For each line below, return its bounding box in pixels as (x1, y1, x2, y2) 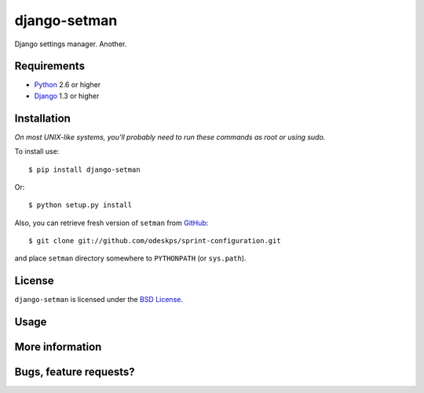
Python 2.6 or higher (34, 80, 101, 89)
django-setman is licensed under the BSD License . (14, 295, 184, 304)
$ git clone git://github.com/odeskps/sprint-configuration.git (28, 236, 282, 246)
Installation (14, 111, 71, 125)
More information (14, 340, 102, 354)
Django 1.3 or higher (34, 91, 100, 100)
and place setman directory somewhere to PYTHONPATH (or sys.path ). (14, 253, 247, 263)
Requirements (14, 60, 86, 73)
